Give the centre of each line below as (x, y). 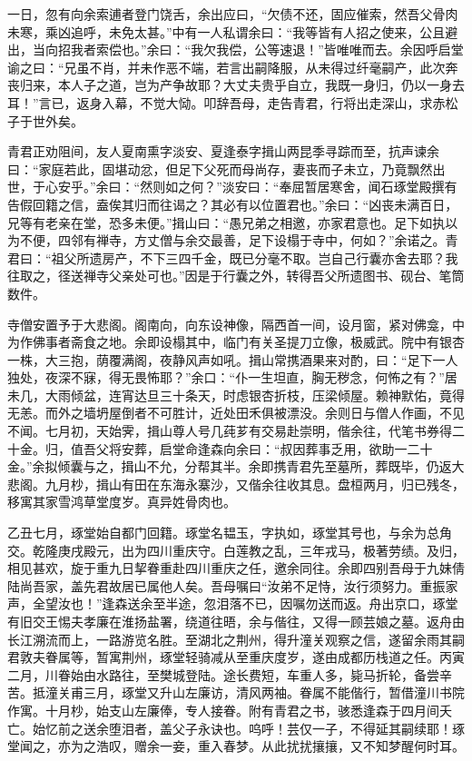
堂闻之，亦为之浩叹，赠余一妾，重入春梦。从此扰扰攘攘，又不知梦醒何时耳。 (236, 746)
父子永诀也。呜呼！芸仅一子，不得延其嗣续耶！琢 (318, 728)
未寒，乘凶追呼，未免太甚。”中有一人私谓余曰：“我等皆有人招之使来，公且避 (233, 31)
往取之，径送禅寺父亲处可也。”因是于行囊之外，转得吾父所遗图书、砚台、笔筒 (236, 276)
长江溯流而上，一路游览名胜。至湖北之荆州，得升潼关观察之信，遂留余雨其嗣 (236, 639)
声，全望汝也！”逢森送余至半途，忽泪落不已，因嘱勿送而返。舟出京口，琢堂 (233, 603)
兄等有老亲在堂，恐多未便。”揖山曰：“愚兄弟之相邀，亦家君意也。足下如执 (226, 222)
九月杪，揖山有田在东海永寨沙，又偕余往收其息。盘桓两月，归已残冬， (255, 484)
